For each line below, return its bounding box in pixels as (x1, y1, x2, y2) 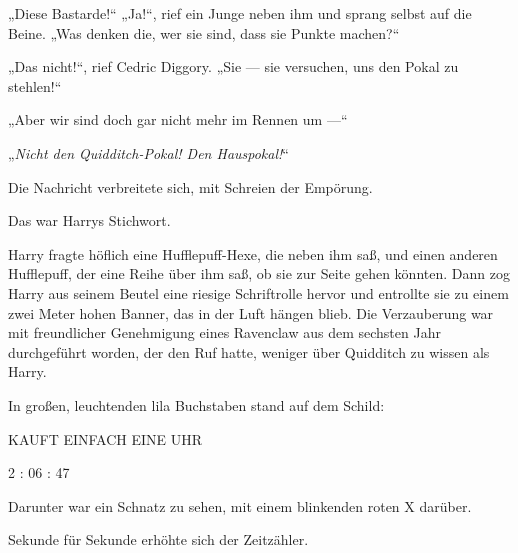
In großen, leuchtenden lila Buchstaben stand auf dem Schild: (8, 394, 385, 415)
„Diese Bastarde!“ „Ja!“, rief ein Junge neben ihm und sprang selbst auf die (8, 3, 472, 23)
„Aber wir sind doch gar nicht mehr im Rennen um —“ (8, 109, 348, 130)
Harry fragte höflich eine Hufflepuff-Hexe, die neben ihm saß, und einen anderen (8, 243, 498, 264)
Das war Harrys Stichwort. (8, 210, 171, 231)
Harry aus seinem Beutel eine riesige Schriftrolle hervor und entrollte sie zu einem (8, 282, 509, 303)
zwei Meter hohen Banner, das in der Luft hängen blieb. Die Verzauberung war (8, 302, 494, 323)
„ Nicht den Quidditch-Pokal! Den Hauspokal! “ (8, 142, 289, 163)
